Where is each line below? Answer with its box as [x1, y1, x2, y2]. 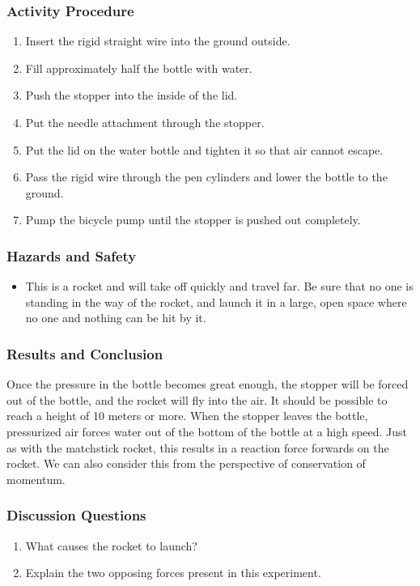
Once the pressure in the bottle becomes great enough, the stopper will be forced [6, 376, 409, 393]
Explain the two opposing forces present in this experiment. [25, 564, 321, 581]
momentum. [6, 470, 66, 487]
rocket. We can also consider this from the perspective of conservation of [6, 455, 366, 472]
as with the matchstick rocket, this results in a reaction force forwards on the [6, 439, 389, 456]
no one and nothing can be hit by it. [25, 309, 206, 326]
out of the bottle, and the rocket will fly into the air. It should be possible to [6, 391, 388, 408]
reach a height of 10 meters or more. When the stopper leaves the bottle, [6, 407, 368, 424]
